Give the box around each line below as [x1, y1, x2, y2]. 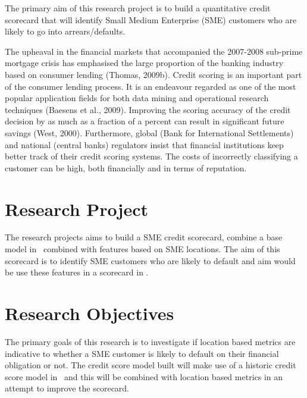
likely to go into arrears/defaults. [5, 25, 126, 37]
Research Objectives [5, 301, 174, 325]
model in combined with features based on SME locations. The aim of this [5, 243, 280, 255]
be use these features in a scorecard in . [5, 266, 149, 278]
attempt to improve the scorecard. [5, 382, 130, 394]
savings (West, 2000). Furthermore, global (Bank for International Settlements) [5, 126, 294, 139]
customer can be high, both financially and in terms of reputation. [5, 161, 247, 174]
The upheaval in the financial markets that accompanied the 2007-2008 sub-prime [5, 45, 303, 57]
